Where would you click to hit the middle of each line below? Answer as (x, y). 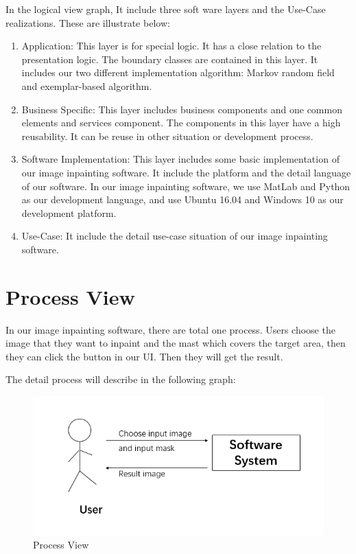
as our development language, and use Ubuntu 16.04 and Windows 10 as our (182, 199)
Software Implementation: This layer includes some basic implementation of (180, 159)
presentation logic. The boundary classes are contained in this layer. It (170, 59)
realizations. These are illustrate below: (88, 22)
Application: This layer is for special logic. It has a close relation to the (171, 46)
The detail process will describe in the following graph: (121, 379)
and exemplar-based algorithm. (87, 85)
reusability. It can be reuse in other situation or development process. (167, 136)
